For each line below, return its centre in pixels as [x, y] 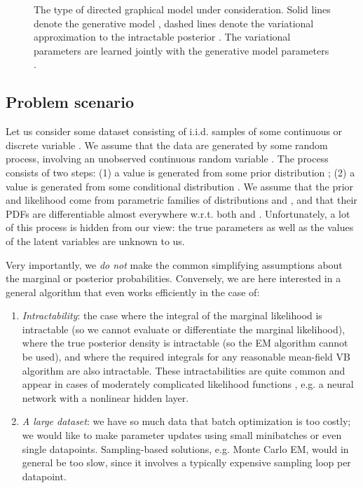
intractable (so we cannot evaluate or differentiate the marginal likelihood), [184, 329]
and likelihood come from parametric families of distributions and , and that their [181, 200]
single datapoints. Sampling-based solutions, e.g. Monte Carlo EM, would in [185, 448]
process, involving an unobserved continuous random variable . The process [167, 159]
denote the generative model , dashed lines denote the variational [174, 23]
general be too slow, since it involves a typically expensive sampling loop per [186, 462]
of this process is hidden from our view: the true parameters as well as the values [180, 227]
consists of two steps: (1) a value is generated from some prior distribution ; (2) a [180, 172]
